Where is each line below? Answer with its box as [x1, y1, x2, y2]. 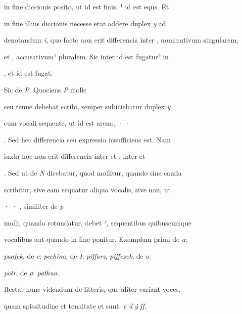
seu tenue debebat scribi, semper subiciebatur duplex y [4, 101, 171, 111]
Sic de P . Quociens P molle [4, 84, 87, 94]
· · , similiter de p [4, 201, 64, 211]
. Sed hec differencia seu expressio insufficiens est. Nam [4, 134, 171, 144]
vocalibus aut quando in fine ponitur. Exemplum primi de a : [4, 234, 188, 244]
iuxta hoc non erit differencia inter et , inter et [4, 151, 145, 161]
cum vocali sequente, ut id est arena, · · [4, 118, 131, 128]
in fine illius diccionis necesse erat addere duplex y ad [4, 18, 166, 28]
